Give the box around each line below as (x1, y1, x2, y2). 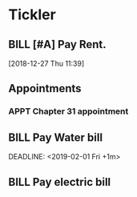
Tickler (8, 6, 56, 24)
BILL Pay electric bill (8, 175, 111, 189)
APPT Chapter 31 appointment (8, 106, 129, 117)
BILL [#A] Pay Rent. (8, 38, 107, 51)
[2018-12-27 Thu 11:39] (8, 58, 85, 68)
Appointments (8, 82, 82, 95)
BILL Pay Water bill (8, 131, 103, 144)
